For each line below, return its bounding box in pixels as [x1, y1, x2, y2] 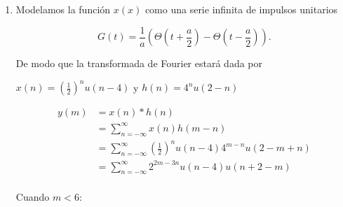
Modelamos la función [15, 2, 111, 16]
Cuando [15, 190, 50, 204]
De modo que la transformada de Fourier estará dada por [15, 56, 262, 71]
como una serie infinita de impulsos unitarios [144, 2, 338, 16]
